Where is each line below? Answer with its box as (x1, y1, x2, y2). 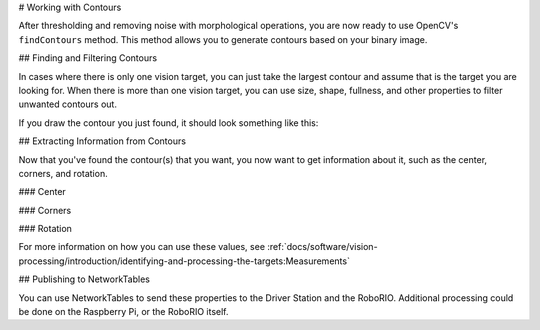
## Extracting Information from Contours (18, 135, 187, 147)
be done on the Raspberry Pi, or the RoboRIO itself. (18, 306, 229, 318)
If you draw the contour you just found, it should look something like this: (18, 116, 319, 129)
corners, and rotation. (18, 167, 109, 179)
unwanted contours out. (18, 98, 117, 110)
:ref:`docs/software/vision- (266, 241, 379, 253)
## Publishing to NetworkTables (18, 273, 150, 285)
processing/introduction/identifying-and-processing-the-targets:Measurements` (18, 255, 350, 267)
